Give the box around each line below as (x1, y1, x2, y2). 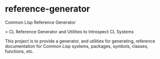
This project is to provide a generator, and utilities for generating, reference (5, 38, 155, 44)
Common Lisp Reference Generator (5, 19, 76, 25)
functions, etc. (5, 48, 34, 54)
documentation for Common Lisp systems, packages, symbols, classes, (5, 43, 149, 49)
